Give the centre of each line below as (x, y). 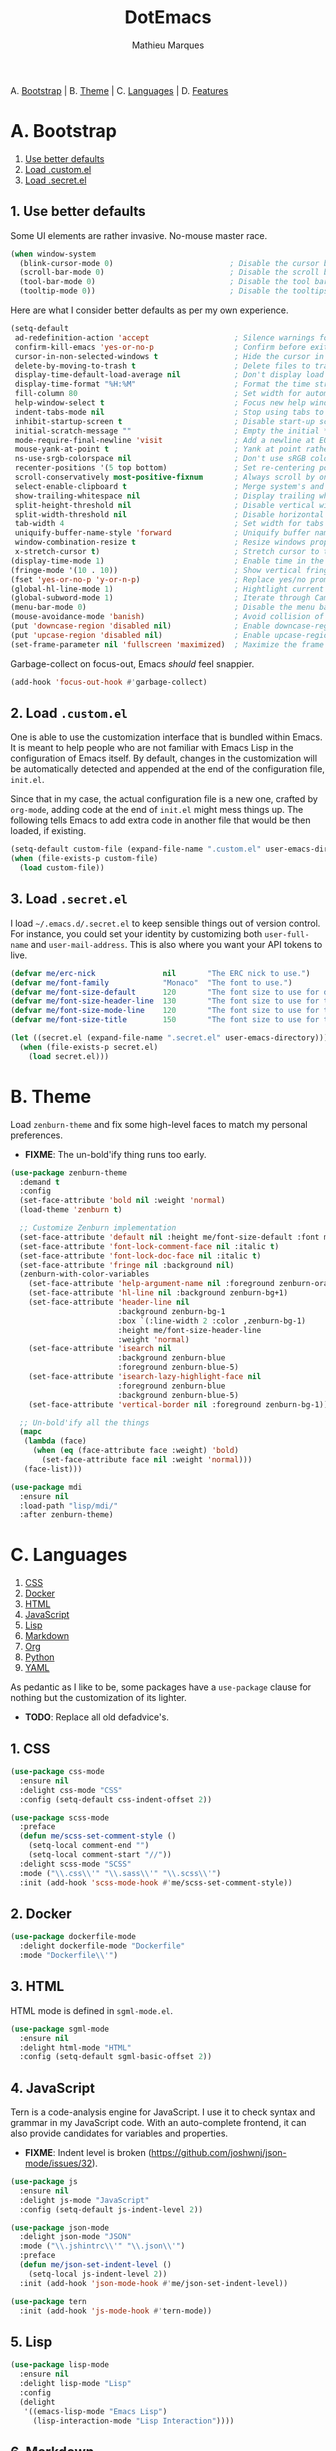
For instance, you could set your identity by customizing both (136, 933)
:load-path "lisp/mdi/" (68, 1506)
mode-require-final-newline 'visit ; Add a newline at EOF (173, 440)
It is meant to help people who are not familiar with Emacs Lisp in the (152, 748)
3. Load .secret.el (69, 899)
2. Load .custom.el (69, 712)
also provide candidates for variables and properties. (119, 2133)
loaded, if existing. (48, 831)
